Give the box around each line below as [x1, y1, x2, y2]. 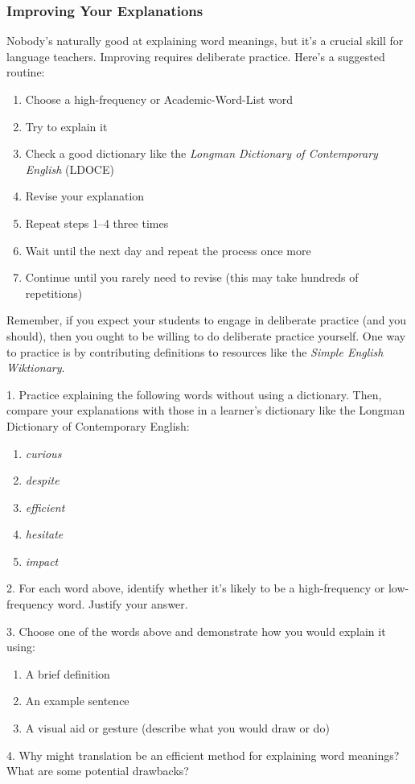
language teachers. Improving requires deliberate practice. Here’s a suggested [6, 47, 385, 64]
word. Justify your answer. [57, 596, 188, 613]
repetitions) [25, 284, 83, 301]
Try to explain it [25, 118, 108, 134]
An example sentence [25, 692, 129, 709]
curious [25, 444, 62, 461]
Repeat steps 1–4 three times [25, 214, 169, 231]
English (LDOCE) [25, 160, 114, 177]
